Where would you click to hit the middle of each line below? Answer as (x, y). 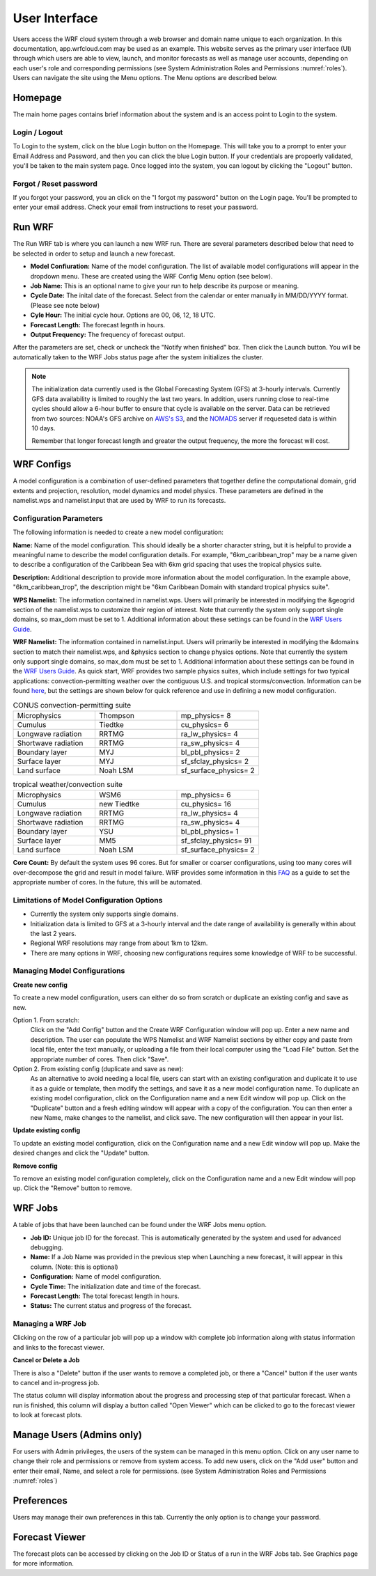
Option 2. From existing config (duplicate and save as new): (98, 1068)
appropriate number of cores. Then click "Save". (100, 1059)
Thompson (117, 715)
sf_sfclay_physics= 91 (216, 841)
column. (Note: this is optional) (74, 1267)
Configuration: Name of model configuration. (96, 1277)
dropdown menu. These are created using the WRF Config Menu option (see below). (151, 276)
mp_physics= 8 (206, 715)
